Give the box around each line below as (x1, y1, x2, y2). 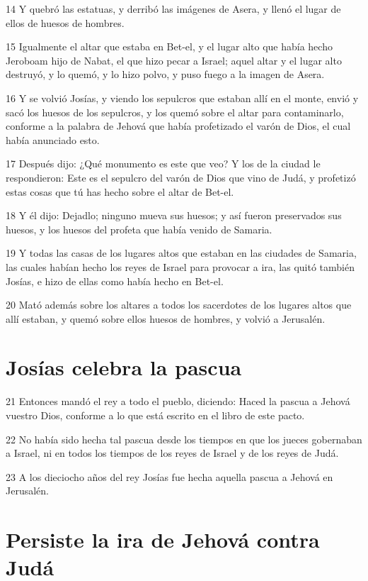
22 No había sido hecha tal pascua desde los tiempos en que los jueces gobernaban (6, 431, 362, 446)
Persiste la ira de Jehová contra (6, 525, 320, 554)
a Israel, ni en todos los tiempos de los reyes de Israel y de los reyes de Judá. (6, 446, 339, 460)
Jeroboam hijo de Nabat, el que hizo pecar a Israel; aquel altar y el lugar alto (6, 52, 342, 67)
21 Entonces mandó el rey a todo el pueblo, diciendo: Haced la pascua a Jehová (6, 394, 350, 409)
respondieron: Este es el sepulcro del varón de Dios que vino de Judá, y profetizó (6, 170, 356, 184)
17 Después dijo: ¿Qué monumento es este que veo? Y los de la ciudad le (6, 156, 321, 171)
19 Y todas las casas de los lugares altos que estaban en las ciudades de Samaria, (6, 245, 357, 260)
